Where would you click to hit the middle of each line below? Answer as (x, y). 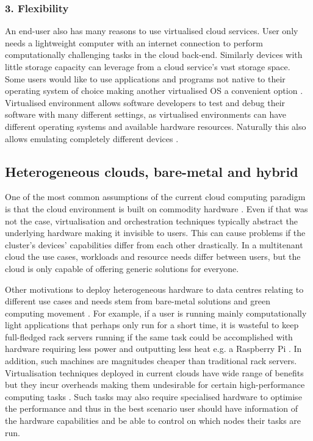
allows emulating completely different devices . (92, 138)
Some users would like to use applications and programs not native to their (145, 78)
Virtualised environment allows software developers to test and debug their (145, 102)
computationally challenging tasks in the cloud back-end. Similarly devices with (154, 55)
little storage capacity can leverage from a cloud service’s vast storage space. (148, 66)
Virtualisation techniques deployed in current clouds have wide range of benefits (154, 372)
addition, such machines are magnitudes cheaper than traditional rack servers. (151, 361)
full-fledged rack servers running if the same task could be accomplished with (149, 336)
